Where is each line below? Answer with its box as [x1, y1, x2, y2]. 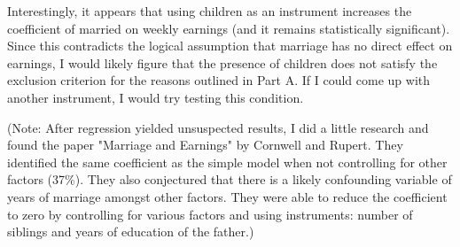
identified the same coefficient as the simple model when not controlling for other [7, 152, 448, 171]
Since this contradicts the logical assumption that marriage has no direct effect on [7, 36, 453, 55]
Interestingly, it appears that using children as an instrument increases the [7, 2, 412, 19]
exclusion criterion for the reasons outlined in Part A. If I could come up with [7, 71, 431, 89]
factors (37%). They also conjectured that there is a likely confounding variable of [7, 170, 452, 189]
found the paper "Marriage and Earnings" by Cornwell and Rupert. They [7, 135, 403, 154]
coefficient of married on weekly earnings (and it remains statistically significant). [7, 19, 450, 37]
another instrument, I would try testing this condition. [7, 88, 304, 106]
